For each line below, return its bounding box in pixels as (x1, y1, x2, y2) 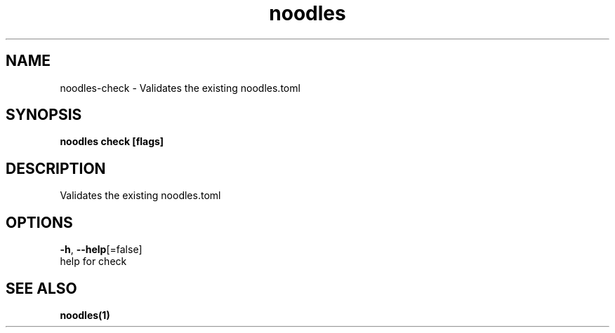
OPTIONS (6, 213, 73, 231)
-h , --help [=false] (60, 243, 143, 256)
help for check (60, 255, 127, 268)
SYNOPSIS (6, 106, 82, 124)
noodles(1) (60, 308, 110, 321)
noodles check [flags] (60, 135, 164, 148)
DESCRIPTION (6, 159, 106, 177)
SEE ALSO (6, 279, 77, 297)
